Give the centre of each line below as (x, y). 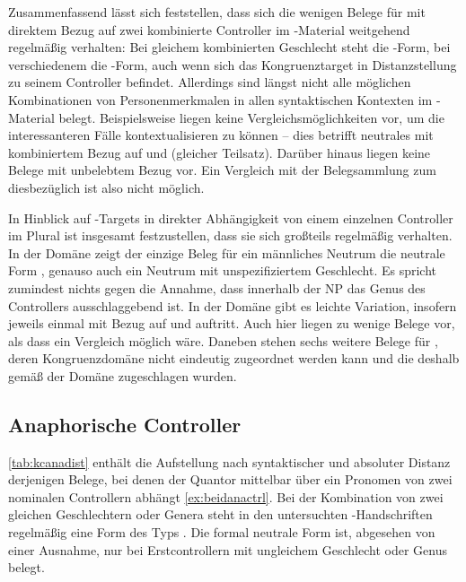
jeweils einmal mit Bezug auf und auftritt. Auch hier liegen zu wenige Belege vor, (232, 323)
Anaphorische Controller (125, 424)
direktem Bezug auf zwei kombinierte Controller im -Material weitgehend (209, 29)
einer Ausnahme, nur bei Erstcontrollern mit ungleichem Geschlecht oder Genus (228, 549)
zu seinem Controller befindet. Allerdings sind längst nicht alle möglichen (210, 82)
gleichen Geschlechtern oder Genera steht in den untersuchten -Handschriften (220, 514)
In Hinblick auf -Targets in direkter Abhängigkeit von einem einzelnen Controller (231, 217)
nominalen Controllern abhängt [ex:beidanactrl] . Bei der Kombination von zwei (226, 496)
